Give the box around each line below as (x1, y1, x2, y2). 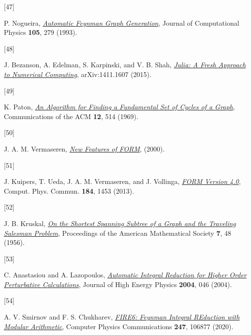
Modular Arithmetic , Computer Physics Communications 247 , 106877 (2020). (4, 321, 234, 331)
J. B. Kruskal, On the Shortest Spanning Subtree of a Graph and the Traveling (4, 218, 236, 228)
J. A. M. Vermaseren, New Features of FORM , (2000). (4, 143, 165, 153)
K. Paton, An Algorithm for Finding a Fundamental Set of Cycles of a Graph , (4, 102, 235, 112)
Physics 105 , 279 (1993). (4, 27, 77, 37)
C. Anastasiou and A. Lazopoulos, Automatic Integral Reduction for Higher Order (4, 270, 247, 280)
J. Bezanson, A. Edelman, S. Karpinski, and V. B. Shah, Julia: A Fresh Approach (4, 60, 246, 70)
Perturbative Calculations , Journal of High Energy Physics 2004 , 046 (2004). (4, 279, 232, 289)
